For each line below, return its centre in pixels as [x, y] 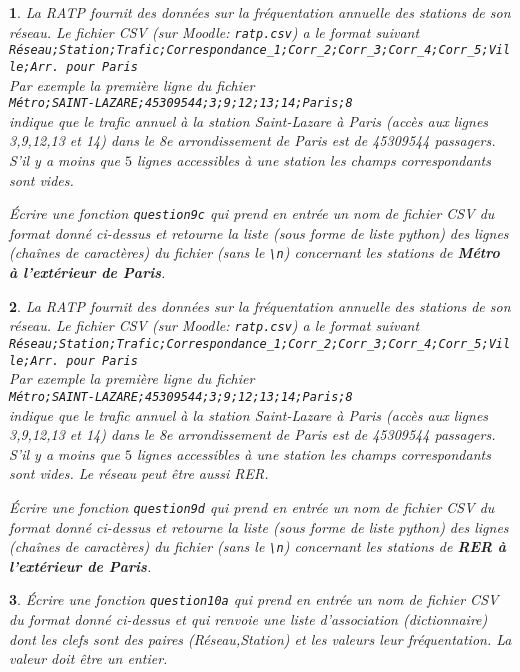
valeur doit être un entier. [88, 658]
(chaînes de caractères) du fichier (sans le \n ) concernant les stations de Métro [254, 252]
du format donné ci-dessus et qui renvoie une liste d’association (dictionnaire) [248, 619]
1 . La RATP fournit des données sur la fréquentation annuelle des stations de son [260, 12]
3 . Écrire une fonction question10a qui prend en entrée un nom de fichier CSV [254, 599]
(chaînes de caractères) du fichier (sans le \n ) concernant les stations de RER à [258, 546]
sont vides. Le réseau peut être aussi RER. [139, 473]
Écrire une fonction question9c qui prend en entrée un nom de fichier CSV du [252, 213]
